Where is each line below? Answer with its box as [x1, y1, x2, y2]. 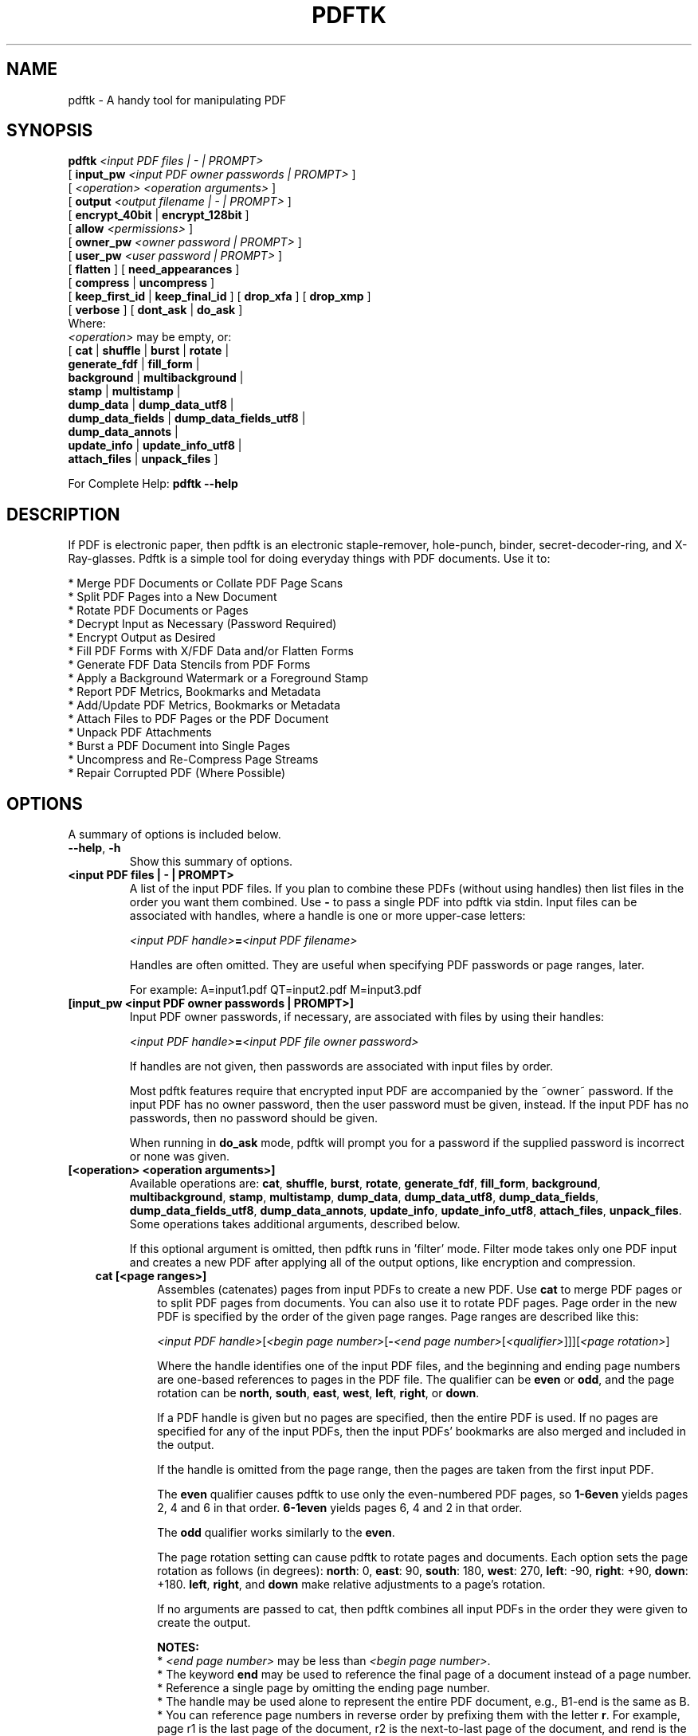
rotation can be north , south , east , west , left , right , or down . [157, 1386, 480, 1400]
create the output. [157, 1616, 251, 1630]
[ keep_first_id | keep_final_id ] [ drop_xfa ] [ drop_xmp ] [68, 289, 371, 304]
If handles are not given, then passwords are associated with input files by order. [129, 1059, 554, 1074]
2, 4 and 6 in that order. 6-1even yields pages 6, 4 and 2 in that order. [157, 1501, 523, 1515]
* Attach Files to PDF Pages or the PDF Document [68, 712, 329, 726]
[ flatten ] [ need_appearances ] [68, 262, 240, 277]
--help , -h [68, 841, 121, 855]
